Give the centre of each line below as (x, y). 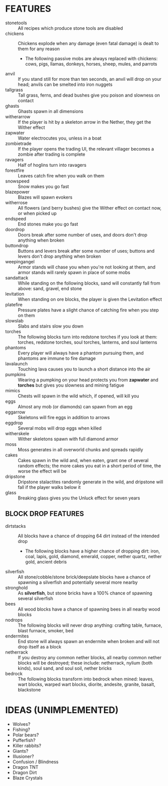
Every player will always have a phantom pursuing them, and (81, 353)
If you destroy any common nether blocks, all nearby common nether (90, 657)
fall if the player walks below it (49, 487)
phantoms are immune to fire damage (57, 358)
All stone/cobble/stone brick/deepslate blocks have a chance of (84, 577)
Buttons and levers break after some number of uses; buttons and (86, 251)
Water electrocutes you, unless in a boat (60, 138)
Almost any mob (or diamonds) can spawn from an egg (75, 406)
